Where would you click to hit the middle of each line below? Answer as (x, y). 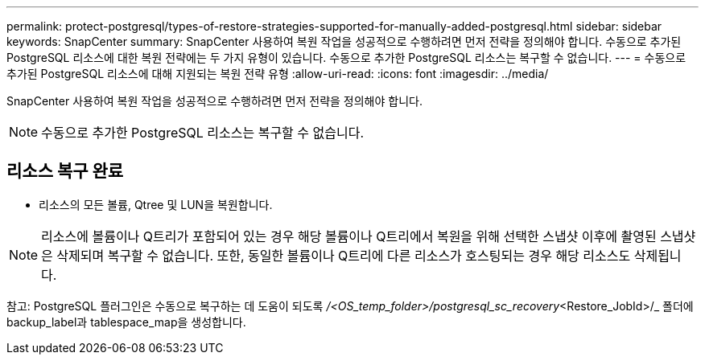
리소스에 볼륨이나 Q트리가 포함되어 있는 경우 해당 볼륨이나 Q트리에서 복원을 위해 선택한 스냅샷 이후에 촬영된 (349, 236)
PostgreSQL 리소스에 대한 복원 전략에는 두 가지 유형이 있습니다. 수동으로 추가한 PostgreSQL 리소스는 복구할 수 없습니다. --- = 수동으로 (346, 57)
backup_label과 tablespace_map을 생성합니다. (126, 322)
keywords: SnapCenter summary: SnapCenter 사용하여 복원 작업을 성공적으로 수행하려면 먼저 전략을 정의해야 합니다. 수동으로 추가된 (344, 41)
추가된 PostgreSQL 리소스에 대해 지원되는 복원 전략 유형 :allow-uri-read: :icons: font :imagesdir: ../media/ (278, 74)
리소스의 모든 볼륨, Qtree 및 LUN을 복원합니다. (156, 204)
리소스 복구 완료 (65, 171)
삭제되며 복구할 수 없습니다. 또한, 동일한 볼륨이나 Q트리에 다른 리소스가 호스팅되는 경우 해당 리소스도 (344, 255)
